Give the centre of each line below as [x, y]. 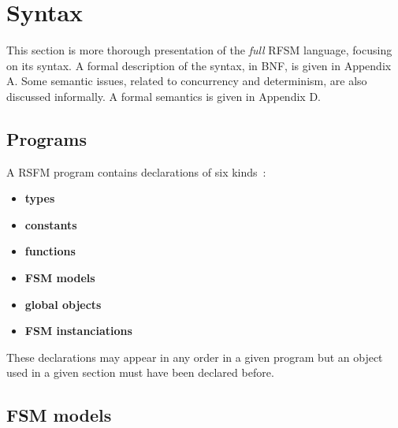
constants [51, 224]
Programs [46, 138]
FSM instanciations [78, 331]
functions [50, 251]
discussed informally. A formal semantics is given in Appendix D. [164, 96]
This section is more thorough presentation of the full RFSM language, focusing [199, 50]
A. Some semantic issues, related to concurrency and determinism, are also [187, 81]
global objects [63, 304]
